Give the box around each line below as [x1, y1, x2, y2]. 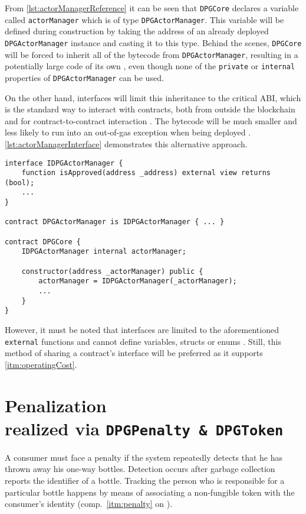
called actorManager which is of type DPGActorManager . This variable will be [5, 13, 284, 25]
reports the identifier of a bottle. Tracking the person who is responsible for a [5, 474, 285, 487]
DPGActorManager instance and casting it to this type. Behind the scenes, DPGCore [5, 36, 302, 49]
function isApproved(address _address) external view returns [21, 169, 271, 177]
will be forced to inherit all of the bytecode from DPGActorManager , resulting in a [5, 48, 298, 60]
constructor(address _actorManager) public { [21, 267, 203, 276]
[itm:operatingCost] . [5, 358, 77, 370]
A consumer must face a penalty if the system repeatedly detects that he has [5, 451, 283, 463]
